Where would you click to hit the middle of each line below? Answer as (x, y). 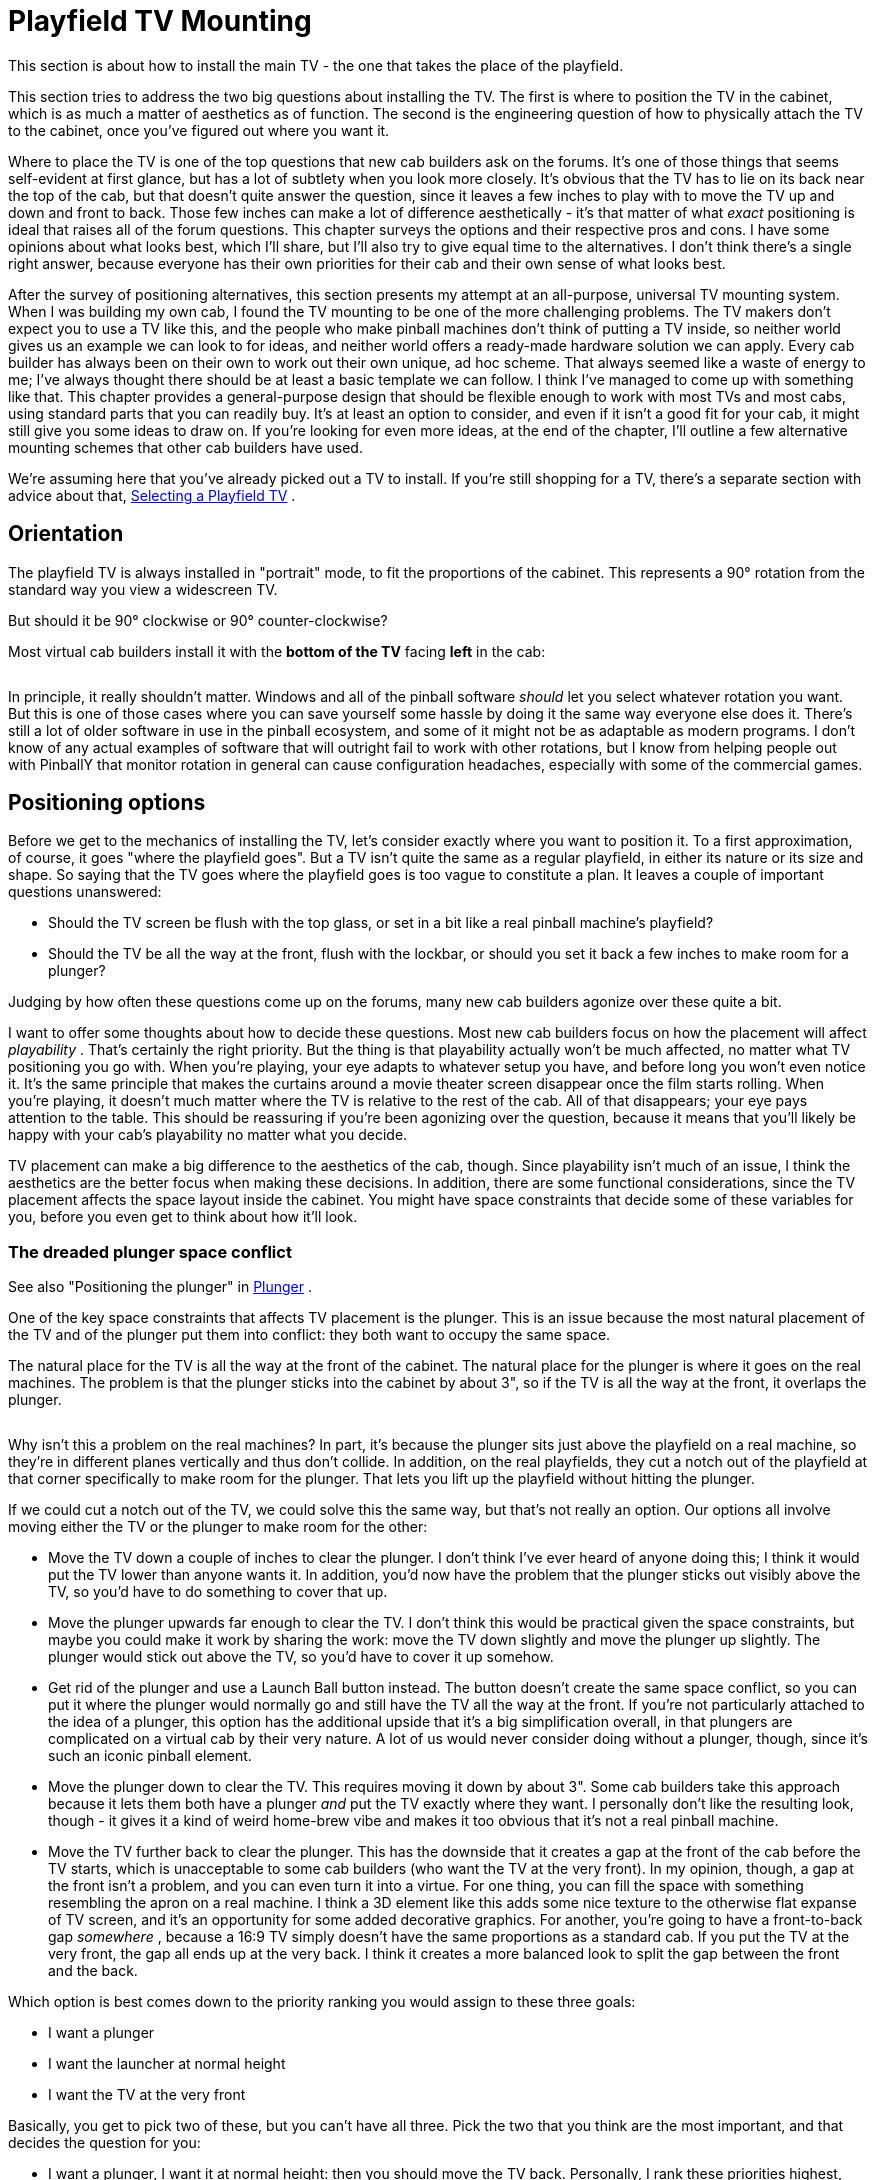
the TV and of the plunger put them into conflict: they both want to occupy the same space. (309, 1335)
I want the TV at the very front (147, 2095)
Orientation (66, 534)
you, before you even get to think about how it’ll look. (183, 1217)
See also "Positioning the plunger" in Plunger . (160, 1287)
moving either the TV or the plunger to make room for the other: (218, 1527)
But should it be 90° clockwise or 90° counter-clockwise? (198, 620)
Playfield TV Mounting (160, 21)
